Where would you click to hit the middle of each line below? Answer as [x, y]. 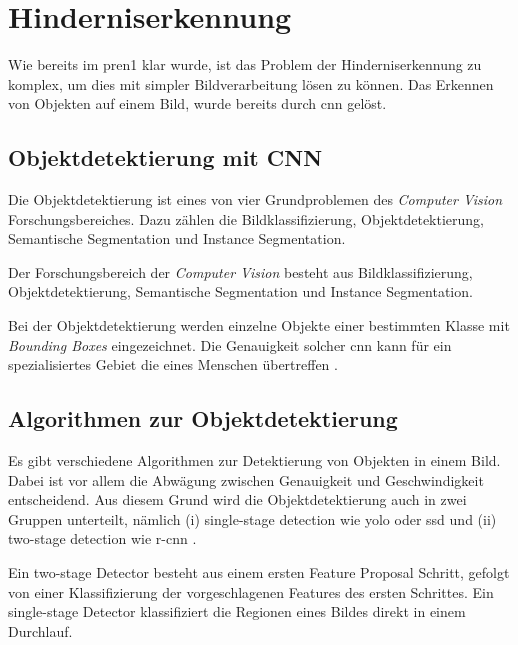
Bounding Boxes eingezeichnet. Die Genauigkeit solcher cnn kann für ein [230, 344]
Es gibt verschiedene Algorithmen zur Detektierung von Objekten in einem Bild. [254, 460]
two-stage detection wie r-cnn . [102, 538]
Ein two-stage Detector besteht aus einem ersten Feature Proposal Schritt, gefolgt [259, 572]
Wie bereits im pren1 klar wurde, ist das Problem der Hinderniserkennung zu [245, 64]
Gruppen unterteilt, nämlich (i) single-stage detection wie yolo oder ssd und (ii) [252, 518]
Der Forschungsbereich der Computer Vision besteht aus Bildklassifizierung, [240, 271]
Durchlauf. [40, 630]
